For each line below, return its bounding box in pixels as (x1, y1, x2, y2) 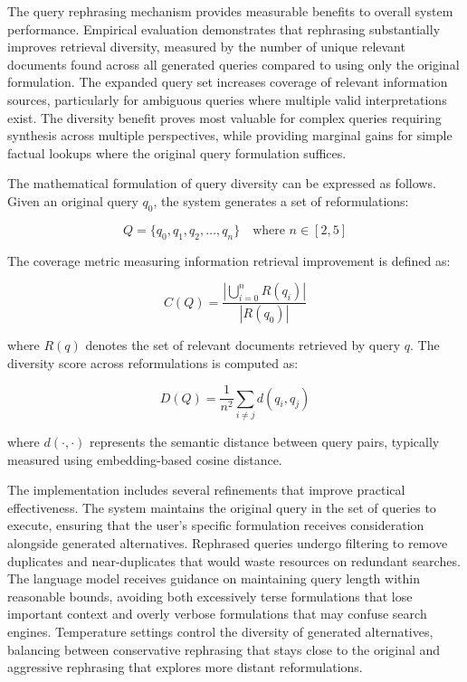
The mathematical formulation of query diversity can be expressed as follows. (7, 174, 436, 193)
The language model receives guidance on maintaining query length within (7, 569, 420, 588)
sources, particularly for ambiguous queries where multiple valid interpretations (7, 90, 447, 109)
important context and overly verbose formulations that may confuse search (7, 604, 427, 623)
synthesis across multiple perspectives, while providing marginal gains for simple (7, 126, 453, 145)
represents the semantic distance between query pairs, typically (89, 431, 440, 450)
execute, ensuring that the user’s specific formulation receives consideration (7, 516, 424, 535)
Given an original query (7, 191, 138, 210)
